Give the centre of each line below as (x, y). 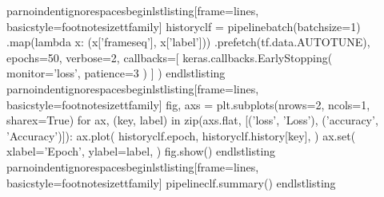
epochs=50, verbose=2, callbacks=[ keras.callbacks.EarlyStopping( (170, 57)
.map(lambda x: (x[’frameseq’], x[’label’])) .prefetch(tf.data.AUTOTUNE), (188, 42)
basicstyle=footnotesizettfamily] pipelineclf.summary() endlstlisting (171, 182)
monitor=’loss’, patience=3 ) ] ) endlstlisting (116, 73)
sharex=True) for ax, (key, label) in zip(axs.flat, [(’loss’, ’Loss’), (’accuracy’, (192, 120)
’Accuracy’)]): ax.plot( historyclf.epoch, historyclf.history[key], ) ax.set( (181, 135)
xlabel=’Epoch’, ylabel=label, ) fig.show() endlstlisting (141, 151)
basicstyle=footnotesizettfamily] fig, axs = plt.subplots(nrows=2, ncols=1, (188, 104)
